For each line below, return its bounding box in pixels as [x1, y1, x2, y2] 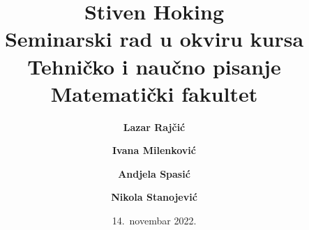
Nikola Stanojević [111, 190, 197, 204]
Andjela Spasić [118, 166, 190, 181]
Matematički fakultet [50, 79, 258, 107]
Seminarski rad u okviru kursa [4, 24, 304, 53]
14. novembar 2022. [112, 213, 197, 228]
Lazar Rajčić [123, 119, 186, 134]
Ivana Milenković [112, 143, 196, 158]
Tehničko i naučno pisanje [27, 52, 281, 80]
